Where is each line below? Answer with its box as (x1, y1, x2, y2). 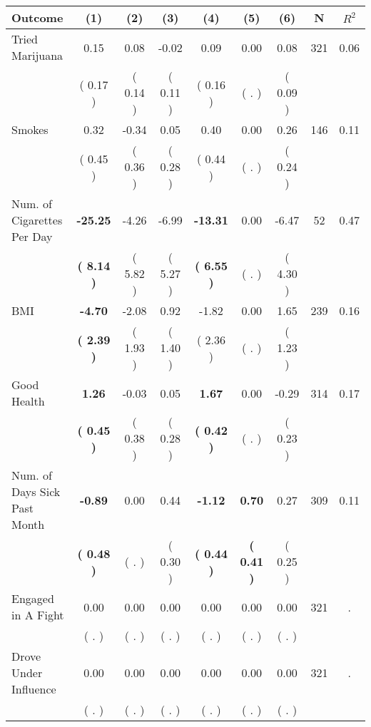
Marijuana (11, 47, 63, 63)
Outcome (11, 9, 63, 26)
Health (11, 393, 45, 409)
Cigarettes (11, 212, 63, 228)
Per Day (11, 228, 53, 244)
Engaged (11, 590, 54, 607)
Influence (11, 681, 56, 697)
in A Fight (11, 607, 64, 623)
